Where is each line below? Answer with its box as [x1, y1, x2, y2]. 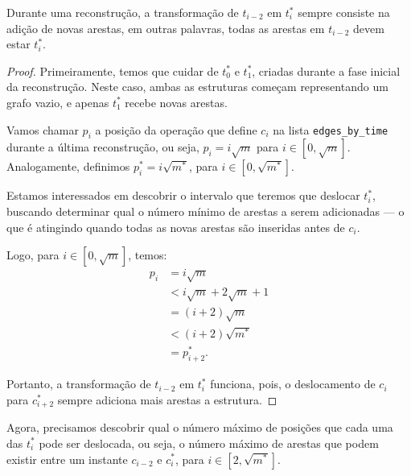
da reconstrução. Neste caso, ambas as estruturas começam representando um [6, 78, 388, 95]
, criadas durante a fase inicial [252, 62, 401, 79]
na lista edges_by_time [273, 121, 388, 138]
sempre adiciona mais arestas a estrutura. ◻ [57, 391, 277, 408]
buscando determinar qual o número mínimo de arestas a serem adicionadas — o [6, 202, 405, 219]
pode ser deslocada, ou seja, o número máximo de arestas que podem [39, 434, 379, 451]
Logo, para [6, 246, 60, 263]
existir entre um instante [6, 450, 128, 467]
